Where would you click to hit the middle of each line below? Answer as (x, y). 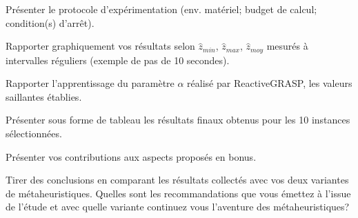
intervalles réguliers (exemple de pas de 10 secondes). (118, 60)
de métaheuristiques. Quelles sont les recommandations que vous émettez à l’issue (178, 193)
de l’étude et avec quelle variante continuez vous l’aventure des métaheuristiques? (178, 207)
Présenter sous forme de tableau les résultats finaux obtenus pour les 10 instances (178, 120)
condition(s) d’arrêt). (50, 22)
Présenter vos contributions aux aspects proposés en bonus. (131, 156)
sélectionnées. (34, 133)
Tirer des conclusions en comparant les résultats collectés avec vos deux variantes (177, 180)
